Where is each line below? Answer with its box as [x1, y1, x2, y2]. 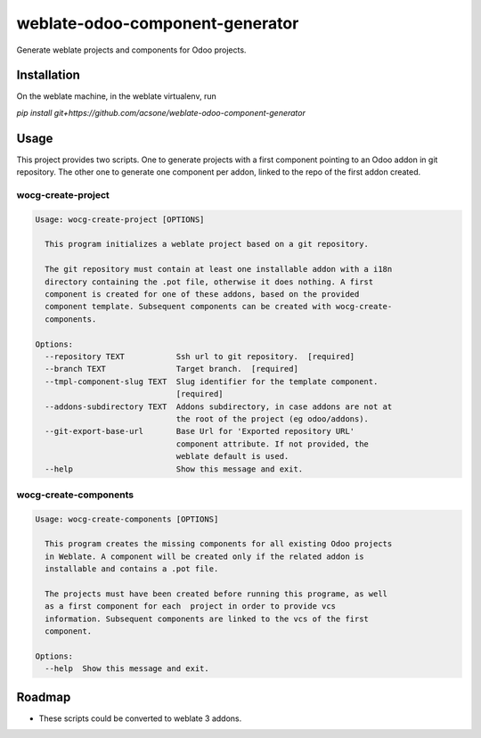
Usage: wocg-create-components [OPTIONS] [35, 513, 219, 524]
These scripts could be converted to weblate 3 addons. [38, 713, 242, 724]
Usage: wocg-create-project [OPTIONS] [35, 214, 205, 225]
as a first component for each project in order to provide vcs [45, 602, 337, 611]
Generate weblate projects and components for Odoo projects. [16, 45, 247, 55]
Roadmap [16, 689, 71, 704]
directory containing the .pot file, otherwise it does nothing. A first [45, 276, 374, 287]
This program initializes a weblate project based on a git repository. [45, 239, 370, 250]
